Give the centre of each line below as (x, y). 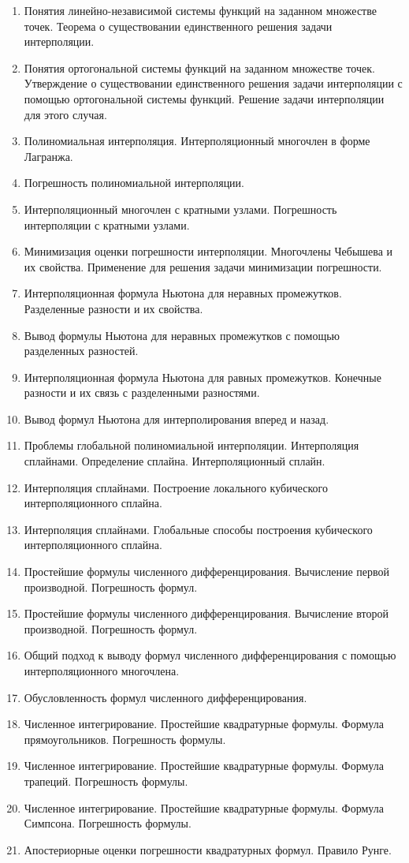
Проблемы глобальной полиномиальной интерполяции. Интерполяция (191, 445)
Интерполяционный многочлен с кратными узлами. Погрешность (180, 209)
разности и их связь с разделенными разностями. (142, 392)
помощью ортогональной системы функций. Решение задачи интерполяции (204, 98)
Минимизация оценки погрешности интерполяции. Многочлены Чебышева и (208, 251)
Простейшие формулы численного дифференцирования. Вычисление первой (207, 572)
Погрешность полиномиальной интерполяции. (134, 183)
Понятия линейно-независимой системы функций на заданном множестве (200, 10)
